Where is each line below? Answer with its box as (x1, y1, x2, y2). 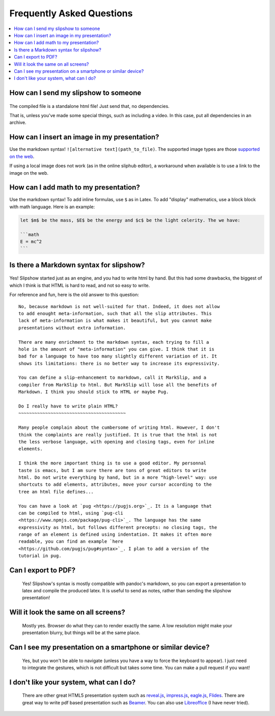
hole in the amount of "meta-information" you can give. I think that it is (18, 346, 215, 352)
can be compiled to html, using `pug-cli (18, 510, 123, 516)
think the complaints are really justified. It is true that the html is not (18, 432, 217, 437)
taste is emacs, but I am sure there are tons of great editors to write (18, 467, 207, 473)
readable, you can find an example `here (18, 539, 123, 544)
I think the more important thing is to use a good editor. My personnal (18, 460, 207, 466)
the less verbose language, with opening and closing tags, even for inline (18, 438, 215, 445)
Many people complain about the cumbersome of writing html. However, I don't (18, 425, 220, 430)
